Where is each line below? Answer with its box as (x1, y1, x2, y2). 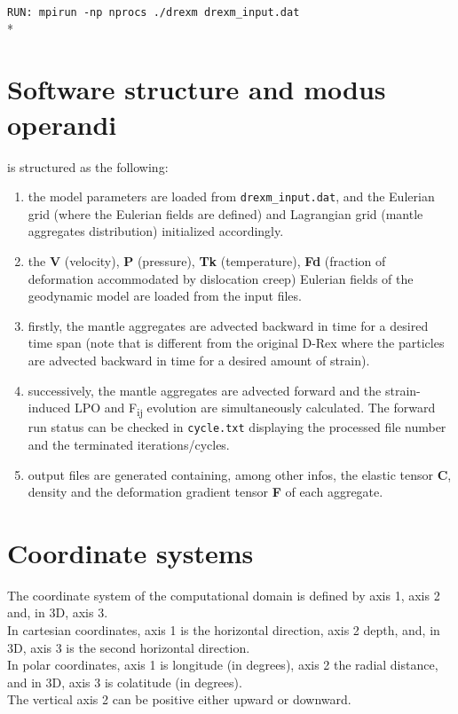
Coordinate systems (7, 534, 254, 570)
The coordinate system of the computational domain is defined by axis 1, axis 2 (7, 585, 440, 604)
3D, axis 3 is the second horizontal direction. (7, 638, 250, 656)
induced (28, 398, 71, 417)
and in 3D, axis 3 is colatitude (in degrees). (7, 672, 242, 691)
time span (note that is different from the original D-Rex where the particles (28, 333, 445, 352)
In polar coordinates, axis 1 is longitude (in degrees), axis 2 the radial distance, (7, 655, 438, 674)
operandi (7, 106, 117, 142)
